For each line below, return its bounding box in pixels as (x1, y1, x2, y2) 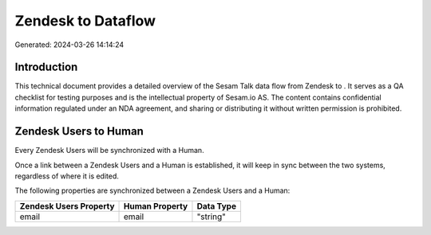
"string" (196, 211, 227, 222)
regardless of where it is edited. (14, 171, 120, 181)
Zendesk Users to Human (14, 124, 144, 139)
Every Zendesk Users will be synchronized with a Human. (14, 146, 204, 155)
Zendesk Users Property (19, 200, 115, 211)
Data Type (196, 200, 237, 211)
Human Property (124, 200, 188, 211)
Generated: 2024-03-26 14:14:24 (14, 40, 125, 49)
